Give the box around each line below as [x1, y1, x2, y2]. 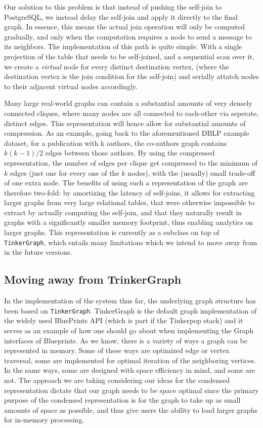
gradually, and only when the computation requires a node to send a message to [4, 31, 252, 42]
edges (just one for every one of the [10, 167, 119, 178]
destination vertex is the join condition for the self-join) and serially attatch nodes [4, 71, 259, 82]
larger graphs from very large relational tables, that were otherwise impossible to [4, 197, 255, 208]
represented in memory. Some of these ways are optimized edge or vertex [4, 345, 230, 356]
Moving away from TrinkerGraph [4, 271, 182, 287]
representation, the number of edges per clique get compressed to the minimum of [4, 157, 257, 168]
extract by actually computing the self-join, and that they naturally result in [4, 207, 242, 217]
